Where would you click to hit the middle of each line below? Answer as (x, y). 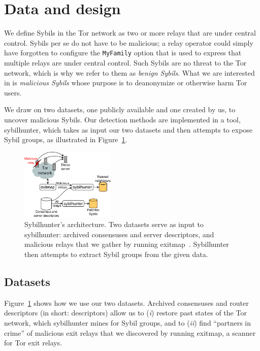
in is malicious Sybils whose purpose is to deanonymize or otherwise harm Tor (126, 83)
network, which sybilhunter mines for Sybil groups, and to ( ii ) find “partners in (128, 323)
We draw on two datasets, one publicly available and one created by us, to (120, 109)
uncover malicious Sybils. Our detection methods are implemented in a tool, (122, 119)
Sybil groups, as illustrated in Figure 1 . (66, 139)
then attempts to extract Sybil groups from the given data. (116, 254)
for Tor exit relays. (33, 343)
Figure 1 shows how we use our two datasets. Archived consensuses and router (126, 302)
